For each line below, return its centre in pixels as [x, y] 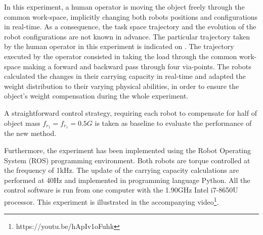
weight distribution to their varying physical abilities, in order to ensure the [122, 86]
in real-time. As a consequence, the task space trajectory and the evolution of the [130, 27]
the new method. [30, 133]
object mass [22, 123]
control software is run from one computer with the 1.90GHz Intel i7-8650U [121, 190]
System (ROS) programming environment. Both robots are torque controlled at [127, 160]
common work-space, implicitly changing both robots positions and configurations [131, 16]
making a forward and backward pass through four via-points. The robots [137, 66]
